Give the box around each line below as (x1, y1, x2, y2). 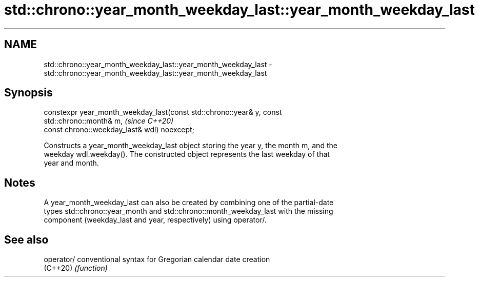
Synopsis (4, 86, 53, 99)
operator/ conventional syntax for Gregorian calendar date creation (44, 255, 270, 264)
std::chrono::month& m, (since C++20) (44, 116, 174, 126)
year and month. (44, 158, 99, 168)
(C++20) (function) (44, 264, 108, 273)
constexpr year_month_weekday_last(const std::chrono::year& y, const (44, 108, 282, 117)
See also (4, 233, 49, 246)
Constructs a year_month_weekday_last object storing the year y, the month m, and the (44, 141, 337, 150)
